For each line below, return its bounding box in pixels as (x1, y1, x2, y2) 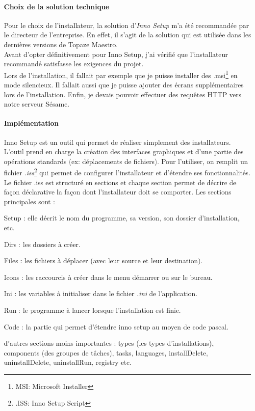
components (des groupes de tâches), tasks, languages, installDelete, (4, 347, 208, 357)
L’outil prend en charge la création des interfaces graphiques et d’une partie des (4, 146, 244, 157)
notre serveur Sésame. (4, 99, 70, 109)
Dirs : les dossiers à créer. (4, 239, 80, 249)
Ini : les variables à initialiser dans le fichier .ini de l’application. (4, 288, 198, 299)
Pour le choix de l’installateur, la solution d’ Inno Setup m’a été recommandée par (4, 20, 249, 30)
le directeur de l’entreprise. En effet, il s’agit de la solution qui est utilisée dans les (4, 29, 251, 40)
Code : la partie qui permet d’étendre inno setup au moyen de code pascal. (4, 321, 229, 331)
